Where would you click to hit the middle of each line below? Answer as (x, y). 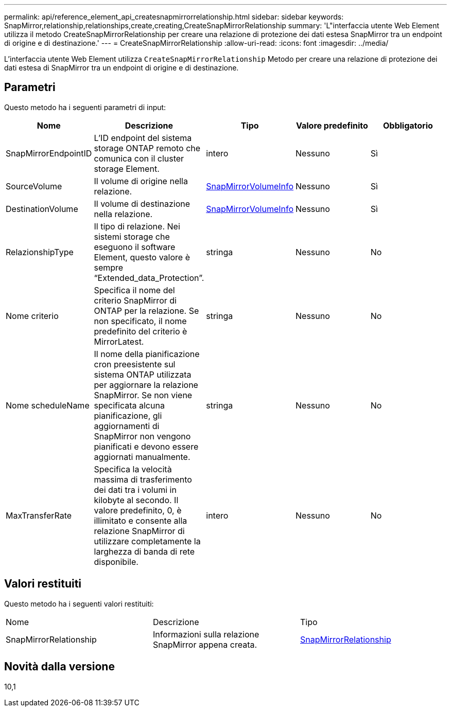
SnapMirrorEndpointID (49, 153)
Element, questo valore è (142, 257)
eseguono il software (135, 247)
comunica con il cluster (139, 158)
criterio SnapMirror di (135, 300)
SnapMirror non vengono (142, 436)
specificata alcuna (129, 405)
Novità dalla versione (59, 667)
